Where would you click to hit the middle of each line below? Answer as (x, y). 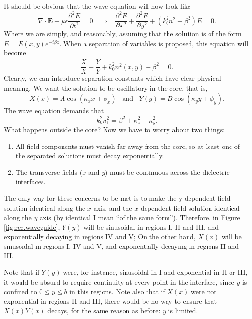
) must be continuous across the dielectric (167, 172)
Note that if (22, 272)
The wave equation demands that (54, 110)
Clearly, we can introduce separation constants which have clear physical (113, 78)
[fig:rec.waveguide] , (32, 227)
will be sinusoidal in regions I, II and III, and (151, 227)
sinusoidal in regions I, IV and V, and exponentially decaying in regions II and (122, 246)
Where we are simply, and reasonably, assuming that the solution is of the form (123, 34)
